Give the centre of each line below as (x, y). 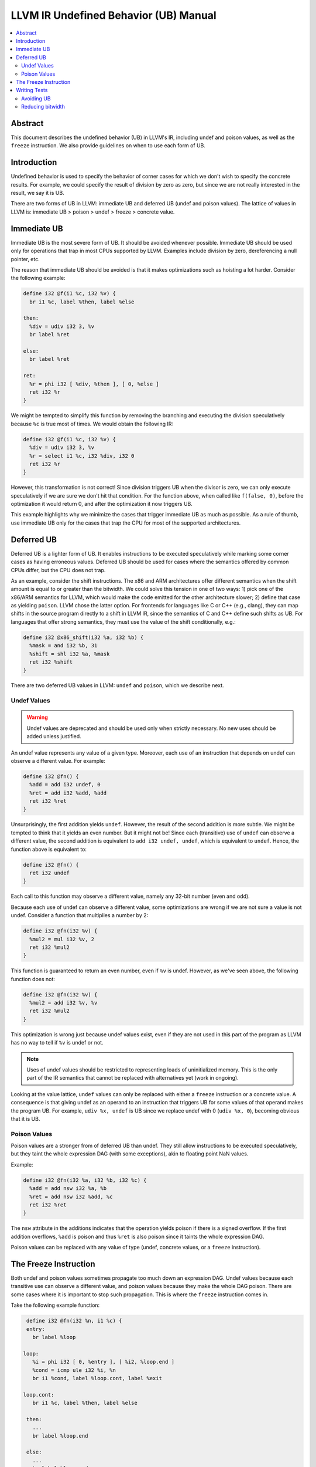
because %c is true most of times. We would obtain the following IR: (92, 424)
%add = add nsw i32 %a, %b (68, 1189)
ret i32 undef (50, 873)
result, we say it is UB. (37, 193)
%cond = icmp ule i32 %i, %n (74, 1370)
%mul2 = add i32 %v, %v (63, 1003)
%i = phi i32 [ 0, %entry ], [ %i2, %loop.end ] (104, 1362)
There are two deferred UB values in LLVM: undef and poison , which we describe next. (118, 685)
